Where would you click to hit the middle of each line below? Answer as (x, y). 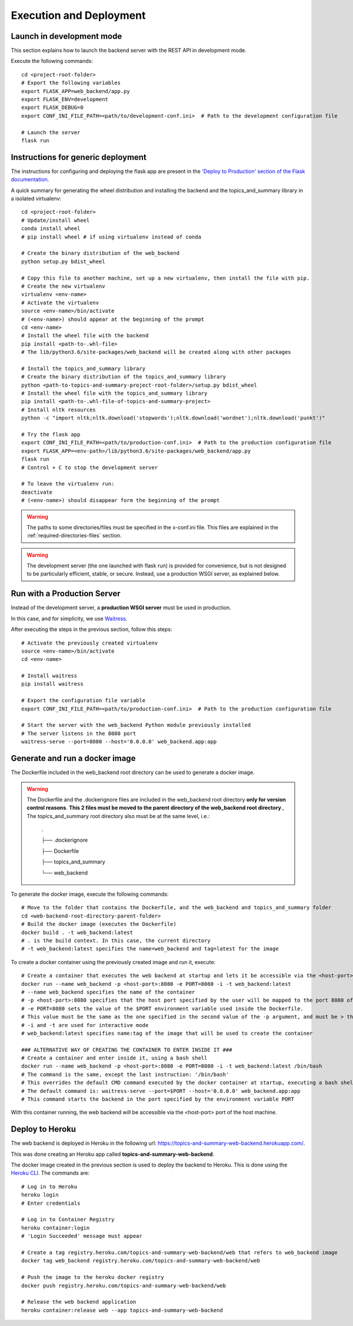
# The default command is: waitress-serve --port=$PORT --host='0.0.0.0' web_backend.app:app (161, 1091)
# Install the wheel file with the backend (85, 336)
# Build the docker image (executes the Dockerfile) (99, 924)
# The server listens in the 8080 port (79, 733)
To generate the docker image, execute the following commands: (90, 894)
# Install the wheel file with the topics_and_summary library (114, 393)
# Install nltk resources (59, 410)
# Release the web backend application (79, 1302)
